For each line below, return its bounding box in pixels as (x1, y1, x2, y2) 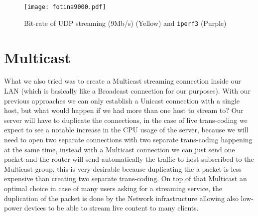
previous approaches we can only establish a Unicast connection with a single (4, 95, 240, 106)
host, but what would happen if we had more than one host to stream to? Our (4, 105, 244, 115)
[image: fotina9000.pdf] (24, 3, 106, 10)
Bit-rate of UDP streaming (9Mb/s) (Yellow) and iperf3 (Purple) (24, 17, 227, 28)
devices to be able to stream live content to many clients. (24, 203, 199, 213)
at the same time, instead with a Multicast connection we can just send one (4, 144, 235, 154)
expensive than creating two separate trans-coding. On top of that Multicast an (4, 173, 247, 184)
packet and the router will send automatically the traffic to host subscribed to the (4, 154, 254, 164)
